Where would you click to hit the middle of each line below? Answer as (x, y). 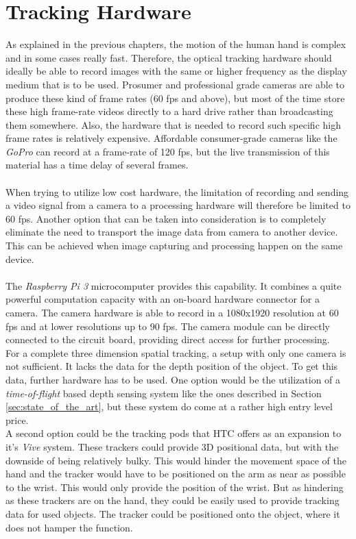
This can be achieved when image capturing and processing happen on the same (174, 246)
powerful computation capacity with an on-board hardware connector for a (163, 299)
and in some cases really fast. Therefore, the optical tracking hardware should (169, 57)
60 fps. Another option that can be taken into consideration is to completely (166, 218)
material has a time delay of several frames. (97, 165)
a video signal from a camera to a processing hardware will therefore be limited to (178, 205)
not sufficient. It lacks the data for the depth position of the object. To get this (172, 366)
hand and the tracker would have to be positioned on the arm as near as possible (176, 474)
